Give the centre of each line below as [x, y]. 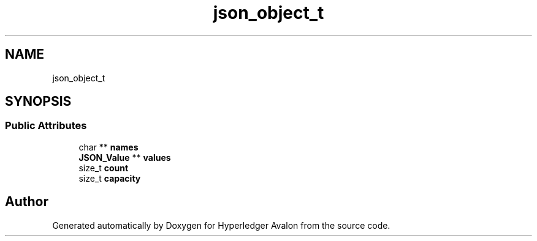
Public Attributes [46, 126]
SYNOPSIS [38, 102]
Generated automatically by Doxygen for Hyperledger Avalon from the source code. [221, 225]
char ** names [109, 147]
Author [27, 202]
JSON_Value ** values [125, 157]
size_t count [104, 168]
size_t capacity [110, 178]
